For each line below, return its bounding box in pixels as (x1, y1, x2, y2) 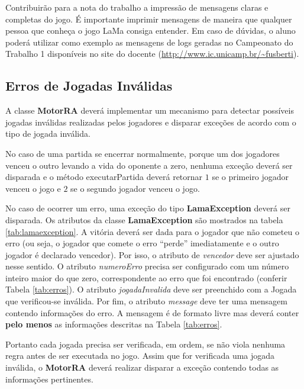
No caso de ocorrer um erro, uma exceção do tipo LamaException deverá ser (5, 202, 290, 214)
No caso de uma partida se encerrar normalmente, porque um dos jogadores (5, 147, 280, 159)
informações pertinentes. (5, 372, 93, 385)
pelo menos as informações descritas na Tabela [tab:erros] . (5, 318, 222, 330)
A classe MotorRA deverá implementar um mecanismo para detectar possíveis (5, 104, 294, 117)
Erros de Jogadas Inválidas (5, 76, 173, 95)
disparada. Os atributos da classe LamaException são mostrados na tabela (5, 213, 283, 226)
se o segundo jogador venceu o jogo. (70, 182, 200, 194)
